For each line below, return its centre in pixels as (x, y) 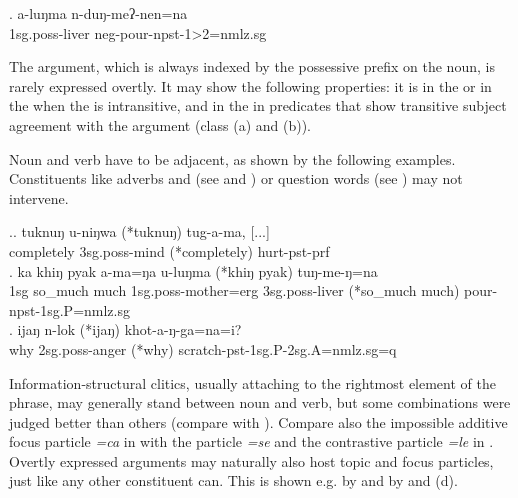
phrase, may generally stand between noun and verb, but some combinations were (260, 402)
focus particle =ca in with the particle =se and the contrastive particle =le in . (251, 441)
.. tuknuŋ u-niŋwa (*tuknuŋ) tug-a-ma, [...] (139, 231)
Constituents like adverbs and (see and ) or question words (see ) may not (236, 178)
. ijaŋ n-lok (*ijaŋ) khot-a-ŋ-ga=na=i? (125, 329)
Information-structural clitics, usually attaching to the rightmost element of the (252, 382)
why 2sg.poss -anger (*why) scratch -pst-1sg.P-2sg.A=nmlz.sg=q (203, 348)
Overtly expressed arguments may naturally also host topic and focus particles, (251, 460)
